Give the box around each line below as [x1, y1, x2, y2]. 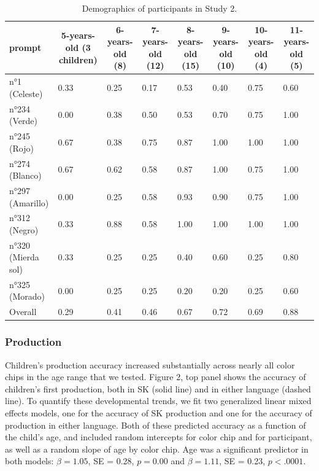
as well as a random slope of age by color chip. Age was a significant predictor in [5, 442, 309, 455]
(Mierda [9, 251, 39, 263]
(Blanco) [9, 169, 42, 182]
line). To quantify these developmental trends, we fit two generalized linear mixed [5, 394, 312, 407]
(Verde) [9, 114, 37, 127]
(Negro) [9, 224, 39, 236]
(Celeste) [9, 87, 43, 99]
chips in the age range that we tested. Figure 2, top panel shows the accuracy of [5, 370, 306, 383]
